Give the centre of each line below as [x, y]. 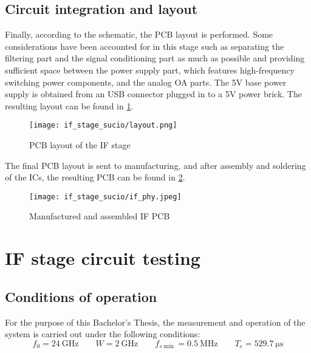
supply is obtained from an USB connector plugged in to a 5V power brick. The [153, 94]
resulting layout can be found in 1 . [69, 105]
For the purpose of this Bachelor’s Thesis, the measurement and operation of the [155, 322]
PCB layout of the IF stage [80, 145]
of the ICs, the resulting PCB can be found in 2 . [95, 177]
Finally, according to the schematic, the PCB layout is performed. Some [139, 34]
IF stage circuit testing [103, 258]
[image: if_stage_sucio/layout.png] [103, 125]
